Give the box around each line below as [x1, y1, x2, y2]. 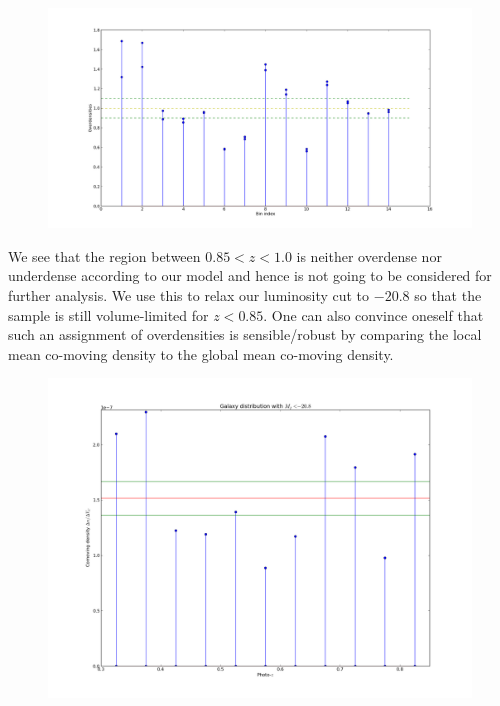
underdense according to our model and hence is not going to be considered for [8, 265, 492, 286]
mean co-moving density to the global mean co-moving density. [8, 343, 394, 364]
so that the [414, 285, 482, 306]
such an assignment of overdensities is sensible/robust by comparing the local [8, 324, 482, 345]
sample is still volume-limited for [8, 304, 209, 325]
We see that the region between [8, 245, 201, 266]
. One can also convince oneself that [263, 304, 484, 325]
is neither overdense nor [296, 245, 442, 266]
